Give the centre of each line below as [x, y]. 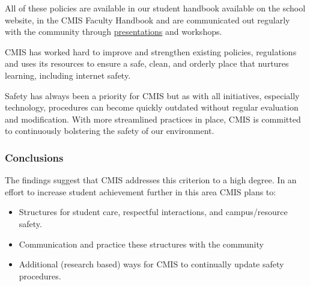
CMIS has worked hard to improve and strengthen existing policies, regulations [151, 51]
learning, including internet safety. [68, 75]
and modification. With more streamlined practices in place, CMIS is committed [153, 119]
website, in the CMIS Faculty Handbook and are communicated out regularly [147, 20]
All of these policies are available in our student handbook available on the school [155, 8]
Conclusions [34, 157]
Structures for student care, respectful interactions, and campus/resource [153, 212]
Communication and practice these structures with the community [141, 244]
